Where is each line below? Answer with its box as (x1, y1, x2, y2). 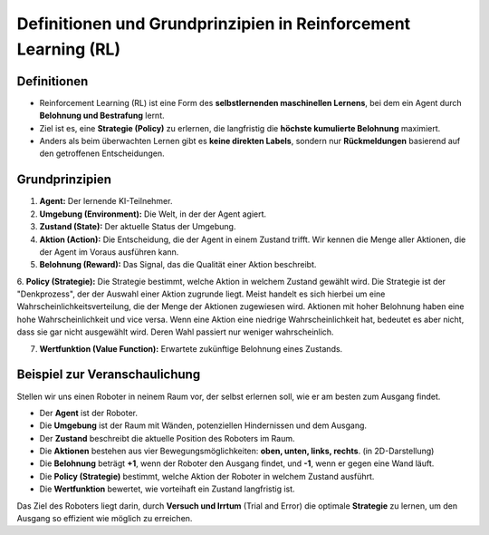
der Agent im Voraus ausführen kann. (39, 246, 179, 258)
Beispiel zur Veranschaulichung (16, 367, 201, 383)
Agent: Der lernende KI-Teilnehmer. (39, 196, 173, 207)
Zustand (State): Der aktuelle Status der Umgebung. (39, 221, 236, 232)
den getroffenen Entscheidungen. (39, 148, 165, 159)
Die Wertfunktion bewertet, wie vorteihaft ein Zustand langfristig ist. (39, 483, 295, 494)
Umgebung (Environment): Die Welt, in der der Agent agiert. (39, 209, 267, 219)
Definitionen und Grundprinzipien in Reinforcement (16, 14, 411, 34)
